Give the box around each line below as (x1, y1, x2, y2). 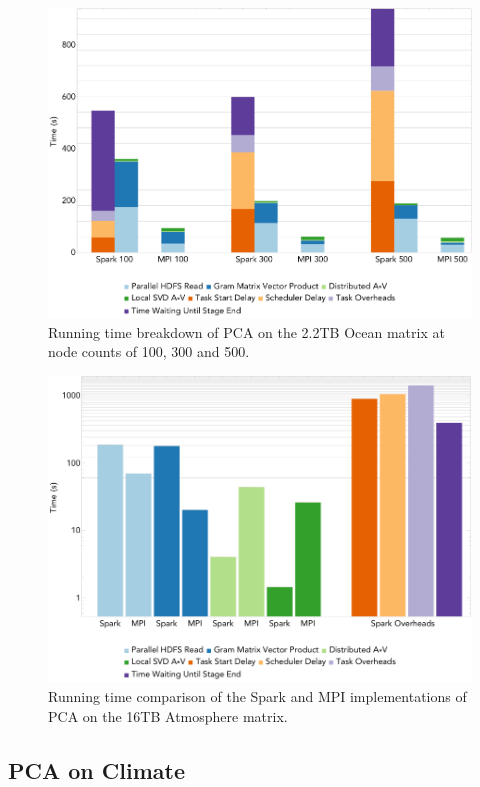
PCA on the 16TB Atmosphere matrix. (48, 705, 288, 726)
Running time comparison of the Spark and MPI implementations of (48, 686, 467, 707)
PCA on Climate (8, 754, 185, 785)
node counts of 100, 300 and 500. (48, 341, 250, 362)
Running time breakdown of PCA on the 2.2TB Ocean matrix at (48, 321, 445, 342)
